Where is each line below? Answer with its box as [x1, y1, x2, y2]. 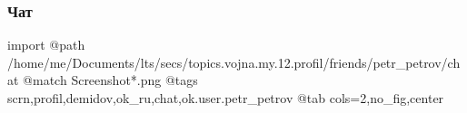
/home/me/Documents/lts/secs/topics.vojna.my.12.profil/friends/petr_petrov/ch [7, 52, 461, 71]
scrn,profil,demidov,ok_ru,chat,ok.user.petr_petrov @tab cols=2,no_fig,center [7, 89, 444, 107]
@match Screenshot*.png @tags [23, 71, 198, 89]
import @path [7, 35, 85, 54]
